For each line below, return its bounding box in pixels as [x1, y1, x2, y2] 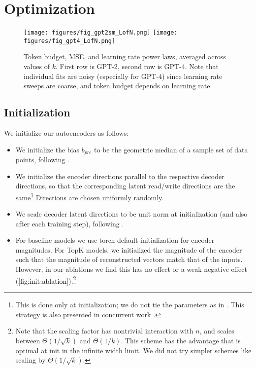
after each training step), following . [15, 218, 124, 228]
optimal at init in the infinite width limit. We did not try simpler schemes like [15, 345, 252, 355]
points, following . [15, 154, 69, 165]
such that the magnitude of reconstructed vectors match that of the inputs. [15, 254, 243, 264]
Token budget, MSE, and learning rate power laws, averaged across [24, 51, 226, 62]
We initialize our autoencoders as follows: [4, 128, 129, 138]
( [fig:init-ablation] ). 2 [15, 274, 76, 286]
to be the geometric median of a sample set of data [94, 144, 248, 154]
